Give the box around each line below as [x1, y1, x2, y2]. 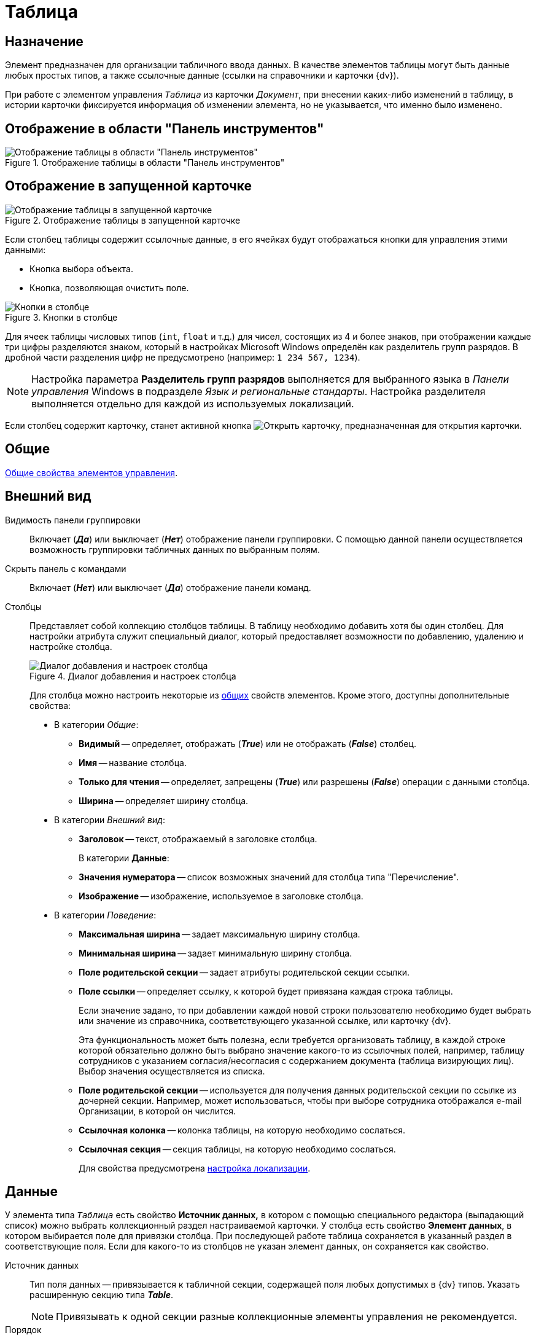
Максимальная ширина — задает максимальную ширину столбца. [79, 928, 360, 939]
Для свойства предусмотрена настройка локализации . [79, 1162, 311, 1173]
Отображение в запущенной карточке [5, 178, 252, 194]
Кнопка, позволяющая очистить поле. [29, 282, 189, 293]
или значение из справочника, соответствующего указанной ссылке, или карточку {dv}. [79, 1015, 451, 1026]
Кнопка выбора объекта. [29, 263, 133, 274]
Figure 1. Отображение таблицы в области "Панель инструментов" [5, 157, 285, 168]
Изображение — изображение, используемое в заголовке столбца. [79, 890, 363, 901]
